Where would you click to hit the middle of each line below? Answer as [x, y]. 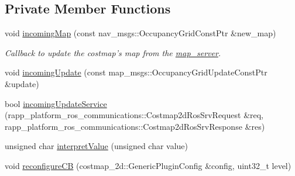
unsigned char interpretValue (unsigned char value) [97, 146]
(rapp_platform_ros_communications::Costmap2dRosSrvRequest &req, [134, 115]
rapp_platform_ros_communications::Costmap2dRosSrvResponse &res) [135, 126]
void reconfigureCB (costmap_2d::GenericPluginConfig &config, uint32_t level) [148, 165]
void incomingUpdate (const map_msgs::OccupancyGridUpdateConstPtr [136, 72]
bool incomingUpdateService [56, 103]
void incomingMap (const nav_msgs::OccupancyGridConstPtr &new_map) [140, 33]
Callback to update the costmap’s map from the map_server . [113, 52]
